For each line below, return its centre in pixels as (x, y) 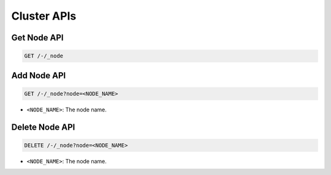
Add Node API (39, 76)
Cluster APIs (44, 16)
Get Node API (37, 38)
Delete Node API (43, 127)
